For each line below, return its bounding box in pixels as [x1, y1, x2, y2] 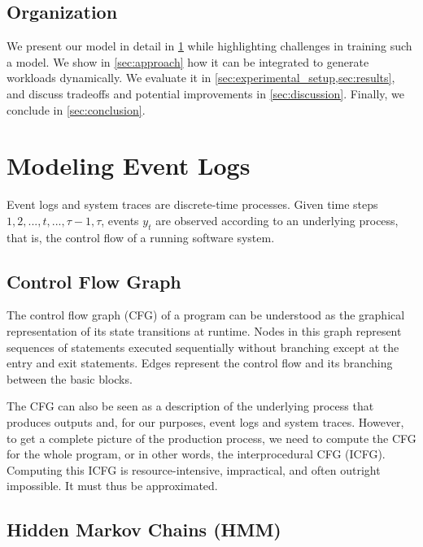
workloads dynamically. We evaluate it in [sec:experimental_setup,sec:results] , [7, 69, 395, 86]
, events [101, 211, 139, 228]
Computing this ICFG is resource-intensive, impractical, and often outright [7, 461, 381, 478]
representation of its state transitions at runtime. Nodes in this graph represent [7, 323, 402, 340]
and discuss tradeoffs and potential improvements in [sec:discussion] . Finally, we [7, 85, 405, 102]
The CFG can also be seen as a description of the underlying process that [7, 397, 374, 415]
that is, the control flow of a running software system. [7, 228, 275, 245]
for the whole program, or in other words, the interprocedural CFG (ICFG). [7, 445, 386, 462]
